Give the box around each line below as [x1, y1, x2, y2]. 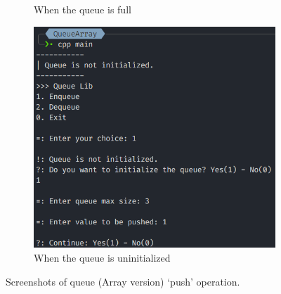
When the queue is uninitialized [34, 250, 171, 264]
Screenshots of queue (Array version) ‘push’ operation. [6, 274, 240, 288]
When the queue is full [34, 2, 131, 16]
